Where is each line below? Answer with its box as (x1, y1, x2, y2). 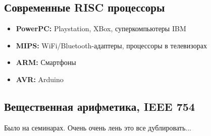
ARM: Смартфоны (16, 57, 76, 67)
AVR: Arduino (16, 74, 64, 84)
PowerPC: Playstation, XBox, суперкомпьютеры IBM (16, 23, 186, 34)
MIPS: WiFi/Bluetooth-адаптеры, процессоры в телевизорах (16, 40, 207, 50)
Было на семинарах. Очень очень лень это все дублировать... (4, 122, 192, 132)
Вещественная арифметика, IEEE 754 (4, 98, 195, 114)
